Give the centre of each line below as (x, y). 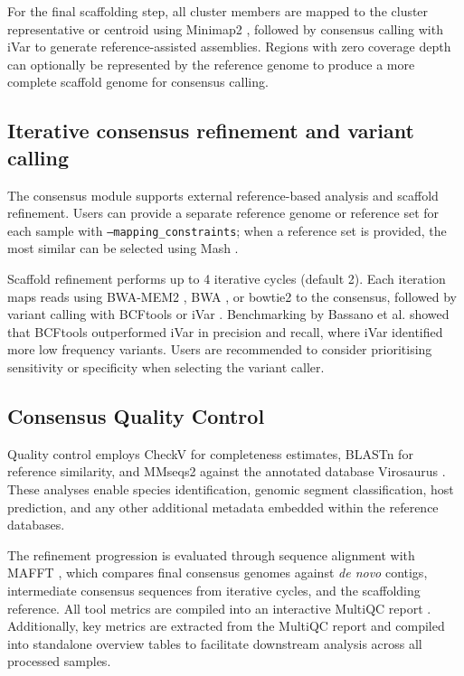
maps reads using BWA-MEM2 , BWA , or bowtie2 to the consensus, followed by (232, 296)
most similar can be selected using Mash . (123, 248)
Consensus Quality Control (136, 415)
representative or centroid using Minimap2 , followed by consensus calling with (225, 28)
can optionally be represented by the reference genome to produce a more (211, 64)
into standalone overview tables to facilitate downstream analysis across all (215, 643)
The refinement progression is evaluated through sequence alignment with (211, 554)
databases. (36, 525)
